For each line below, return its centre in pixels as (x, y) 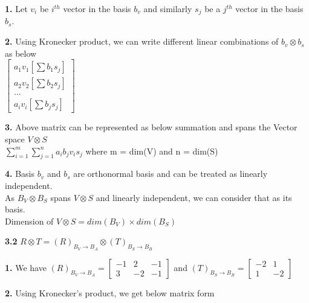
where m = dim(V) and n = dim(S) (152, 151)
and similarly (168, 8)
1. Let (16, 8)
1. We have (26, 267)
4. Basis (20, 174)
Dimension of (29, 221)
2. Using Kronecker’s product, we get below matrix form (110, 292)
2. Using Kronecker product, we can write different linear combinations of (142, 41)
